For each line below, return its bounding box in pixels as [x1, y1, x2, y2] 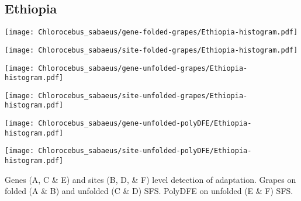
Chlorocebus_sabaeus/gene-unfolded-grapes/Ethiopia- [38, 64, 248, 72]
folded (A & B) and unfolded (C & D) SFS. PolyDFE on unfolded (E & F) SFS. [5, 185, 293, 197]
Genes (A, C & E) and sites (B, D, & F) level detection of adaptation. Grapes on [5, 173, 296, 185]
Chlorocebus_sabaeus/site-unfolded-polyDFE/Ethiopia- [38, 147, 252, 155]
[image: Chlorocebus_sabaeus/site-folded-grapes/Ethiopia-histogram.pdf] [5, 46, 298, 54]
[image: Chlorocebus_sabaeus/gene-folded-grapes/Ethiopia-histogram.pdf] [5, 28, 298, 37]
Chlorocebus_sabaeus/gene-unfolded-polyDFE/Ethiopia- [38, 119, 252, 128]
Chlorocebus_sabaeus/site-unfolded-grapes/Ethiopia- [38, 91, 248, 100]
